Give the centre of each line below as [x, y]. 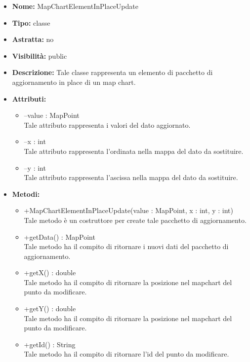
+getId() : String [50, 344]
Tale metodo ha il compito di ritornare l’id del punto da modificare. [126, 354]
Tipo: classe [31, 22]
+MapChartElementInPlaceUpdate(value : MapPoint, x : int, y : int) [128, 210]
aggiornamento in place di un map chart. [74, 82]
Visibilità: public [40, 55]
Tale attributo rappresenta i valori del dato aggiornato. [107, 125]
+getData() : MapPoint [60, 236]
